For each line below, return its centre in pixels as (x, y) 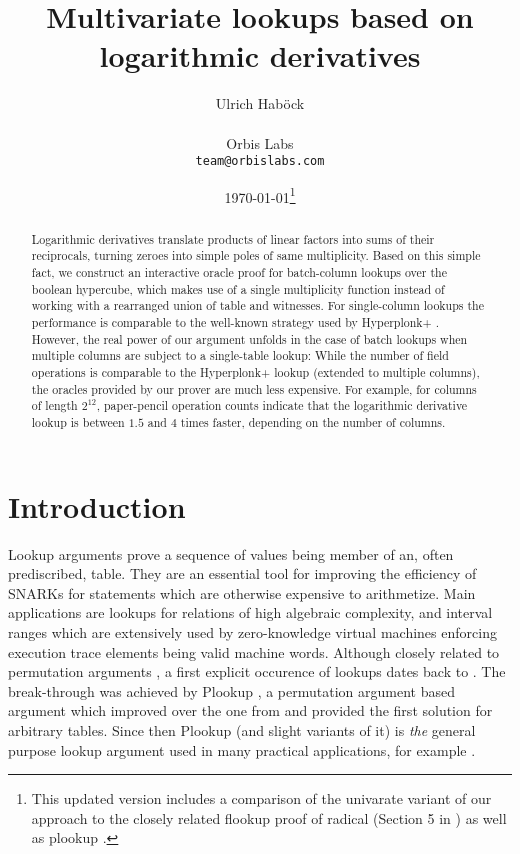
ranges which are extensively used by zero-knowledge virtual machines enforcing (252, 631)
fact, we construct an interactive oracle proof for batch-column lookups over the (239, 272)
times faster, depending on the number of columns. (313, 422)
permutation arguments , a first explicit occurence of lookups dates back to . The (257, 671)
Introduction (97, 505)
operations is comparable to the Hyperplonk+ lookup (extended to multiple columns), (255, 372)
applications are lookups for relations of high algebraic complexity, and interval (250, 612)
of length (54, 405)
